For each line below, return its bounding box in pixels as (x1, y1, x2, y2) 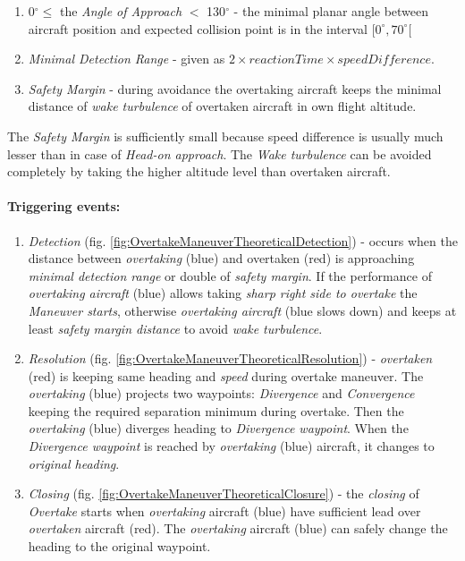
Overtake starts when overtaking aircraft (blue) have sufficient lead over (28, 501, 421, 520)
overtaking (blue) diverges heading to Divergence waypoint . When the (28, 419, 409, 438)
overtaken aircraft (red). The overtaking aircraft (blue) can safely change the (28, 519, 448, 538)
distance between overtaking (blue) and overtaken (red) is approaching (28, 249, 415, 268)
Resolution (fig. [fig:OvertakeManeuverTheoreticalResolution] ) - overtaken (28, 349, 433, 368)
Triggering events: (7, 197, 121, 216)
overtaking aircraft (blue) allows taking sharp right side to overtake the (28, 284, 418, 302)
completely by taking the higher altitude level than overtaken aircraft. (7, 162, 391, 181)
